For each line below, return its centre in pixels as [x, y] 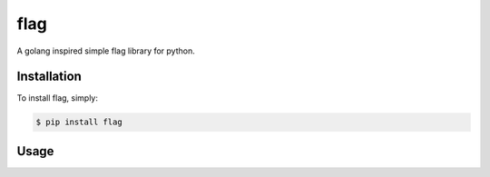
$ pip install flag [79, 122]
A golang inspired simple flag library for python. [106, 51]
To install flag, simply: [58, 98]
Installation [49, 77]
